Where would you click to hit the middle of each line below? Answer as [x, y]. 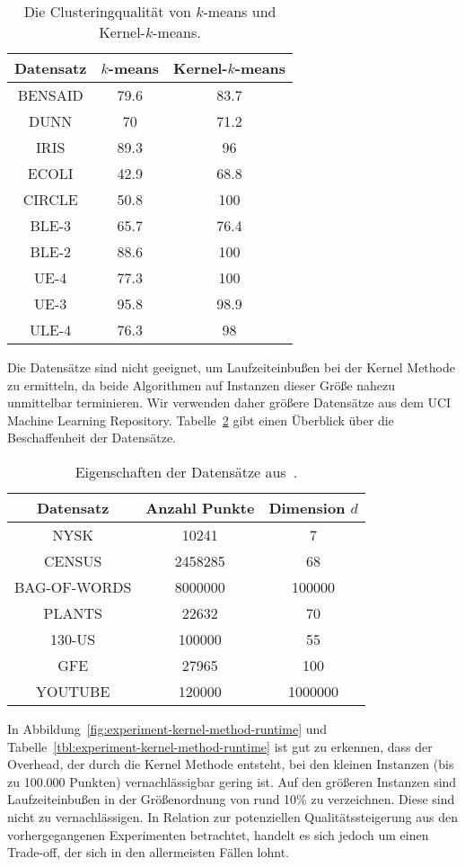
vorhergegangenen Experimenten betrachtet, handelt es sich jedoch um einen [218, 834]
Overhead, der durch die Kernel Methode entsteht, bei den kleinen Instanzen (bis [231, 764]
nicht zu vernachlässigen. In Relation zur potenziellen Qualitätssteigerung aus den [232, 816]
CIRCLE [50, 199]
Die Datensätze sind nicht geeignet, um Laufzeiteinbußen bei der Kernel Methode [231, 367]
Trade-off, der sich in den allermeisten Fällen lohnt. [149, 852]
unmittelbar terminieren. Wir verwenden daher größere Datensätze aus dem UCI [229, 402]
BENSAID [50, 95]
